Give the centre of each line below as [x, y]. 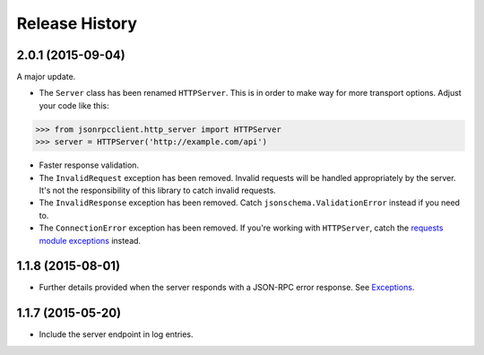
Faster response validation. [89, 165]
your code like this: [74, 105]
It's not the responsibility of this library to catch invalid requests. [158, 190]
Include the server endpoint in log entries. [116, 334]
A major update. [46, 77]
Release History [77, 23]
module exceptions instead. [90, 240]
